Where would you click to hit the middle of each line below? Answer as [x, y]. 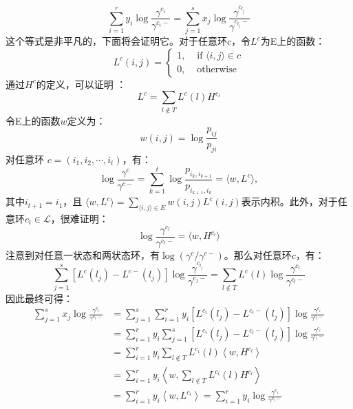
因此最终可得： [39, 298]
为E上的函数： [293, 41]
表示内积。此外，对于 [289, 201]
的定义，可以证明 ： [81, 84]
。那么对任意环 [258, 254]
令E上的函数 [33, 120]
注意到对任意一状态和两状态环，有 [83, 254]
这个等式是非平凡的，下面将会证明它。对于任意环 [116, 41]
